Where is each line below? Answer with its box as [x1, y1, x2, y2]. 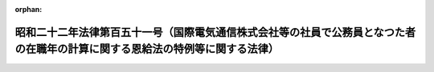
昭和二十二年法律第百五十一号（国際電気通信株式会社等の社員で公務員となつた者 [14, 25, 416, 39]
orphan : [14, 5, 43, 14]
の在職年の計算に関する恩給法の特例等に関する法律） [14, 42, 279, 56]
